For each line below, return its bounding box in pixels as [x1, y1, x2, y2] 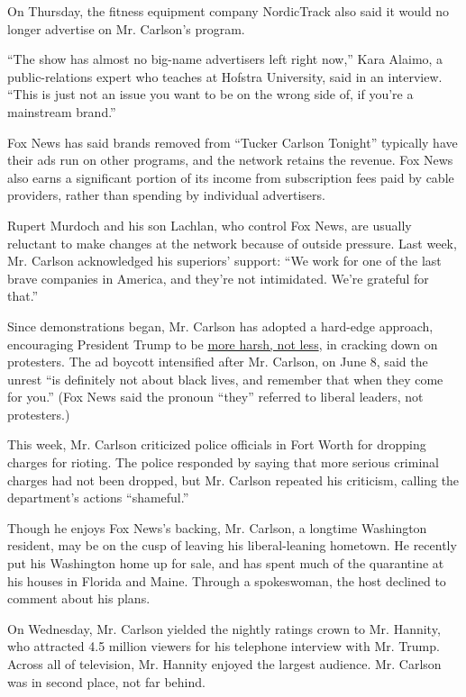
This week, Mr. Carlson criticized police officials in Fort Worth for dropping [7, 435, 426, 454]
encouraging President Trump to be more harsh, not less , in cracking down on [7, 334, 438, 353]
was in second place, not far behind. [7, 672, 206, 691]
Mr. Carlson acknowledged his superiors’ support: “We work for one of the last [7, 251, 442, 270]
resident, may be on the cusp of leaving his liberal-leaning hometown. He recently [7, 536, 457, 555]
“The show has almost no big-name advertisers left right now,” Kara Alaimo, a [7, 50, 443, 68]
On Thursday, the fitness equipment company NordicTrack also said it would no [7, 2, 450, 20]
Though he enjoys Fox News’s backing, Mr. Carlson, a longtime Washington [7, 518, 427, 537]
